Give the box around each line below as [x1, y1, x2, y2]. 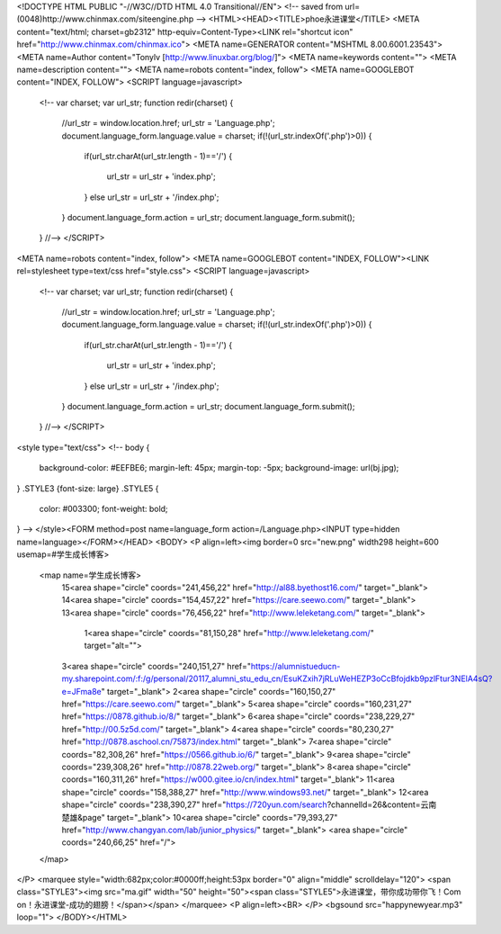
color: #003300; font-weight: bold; [39, 503, 168, 514]
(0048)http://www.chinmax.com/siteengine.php [16, 13, 194, 24]
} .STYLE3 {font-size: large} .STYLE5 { [16, 482, 159, 494]
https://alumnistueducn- [250, 660, 341, 671]
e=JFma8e [61, 686, 103, 696]
